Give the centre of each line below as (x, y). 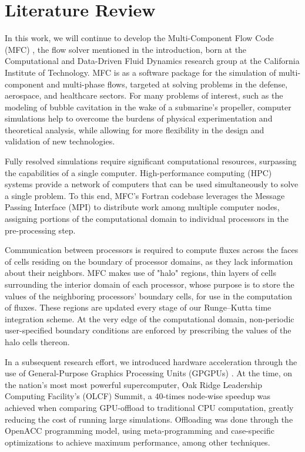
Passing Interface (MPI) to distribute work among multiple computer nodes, (142, 207)
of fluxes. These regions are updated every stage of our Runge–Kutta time (138, 307)
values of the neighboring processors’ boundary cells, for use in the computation (149, 296)
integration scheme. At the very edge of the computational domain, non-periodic (150, 318)
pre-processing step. (40, 230)
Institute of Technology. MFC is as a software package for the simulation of (140, 72)
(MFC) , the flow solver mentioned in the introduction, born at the (126, 49)
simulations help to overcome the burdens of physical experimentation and (139, 118)
